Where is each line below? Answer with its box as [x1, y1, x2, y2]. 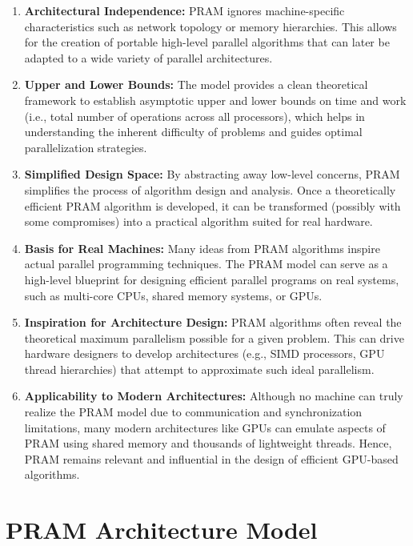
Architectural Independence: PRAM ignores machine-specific [24, 2, 345, 18]
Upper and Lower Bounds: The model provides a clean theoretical [24, 76, 368, 93]
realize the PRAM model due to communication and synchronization [24, 403, 363, 420]
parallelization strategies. [24, 139, 147, 155]
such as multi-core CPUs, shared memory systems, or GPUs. [24, 287, 323, 303]
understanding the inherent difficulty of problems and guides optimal [24, 123, 363, 140]
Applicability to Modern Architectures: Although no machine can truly [24, 387, 403, 404]
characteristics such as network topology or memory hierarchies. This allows [24, 18, 397, 34]
